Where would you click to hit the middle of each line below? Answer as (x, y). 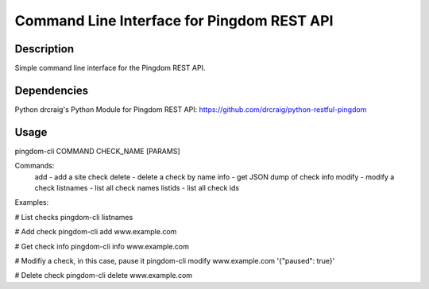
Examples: (32, 202)
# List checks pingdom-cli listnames (74, 217)
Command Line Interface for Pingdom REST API (174, 21)
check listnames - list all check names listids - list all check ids (137, 188)
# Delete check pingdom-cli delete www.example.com (104, 276)
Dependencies (52, 90)
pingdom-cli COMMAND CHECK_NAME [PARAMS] (97, 151)
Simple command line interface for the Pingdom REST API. (110, 68)
